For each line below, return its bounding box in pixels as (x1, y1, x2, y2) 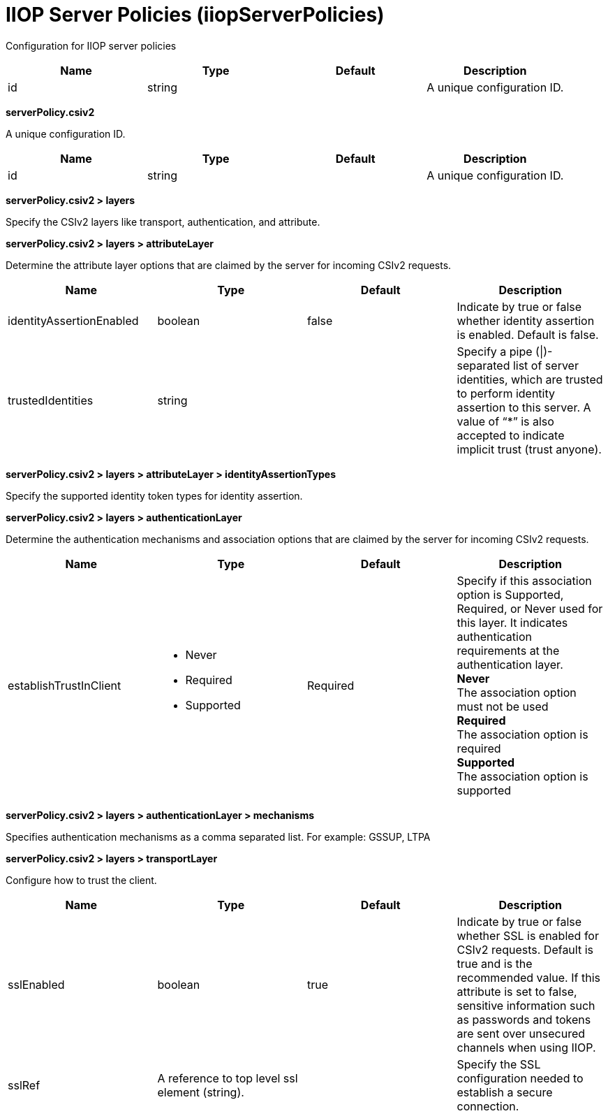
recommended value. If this (457, 970, 600, 985)
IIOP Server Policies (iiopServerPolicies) (6, 3, 385, 27)
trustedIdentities (8, 393, 94, 407)
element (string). (157, 1085, 244, 1099)
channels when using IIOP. (457, 1040, 596, 1055)
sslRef (8, 1078, 40, 1092)
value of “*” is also (457, 414, 554, 428)
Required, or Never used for (457, 601, 603, 616)
